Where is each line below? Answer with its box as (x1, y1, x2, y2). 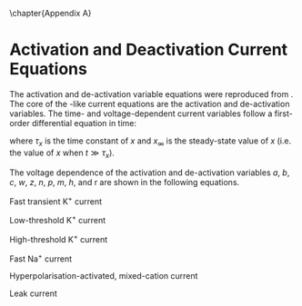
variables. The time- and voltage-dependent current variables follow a (9, 108, 273, 119)
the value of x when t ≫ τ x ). (9, 147, 116, 160)
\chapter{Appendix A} (9, 8, 93, 18)
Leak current (9, 288, 57, 299)
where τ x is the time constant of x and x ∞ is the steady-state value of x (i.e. (9, 135, 292, 148)
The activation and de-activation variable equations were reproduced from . (9, 88, 294, 99)
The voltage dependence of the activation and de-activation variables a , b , (9, 167, 290, 178)
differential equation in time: (31, 117, 137, 128)
